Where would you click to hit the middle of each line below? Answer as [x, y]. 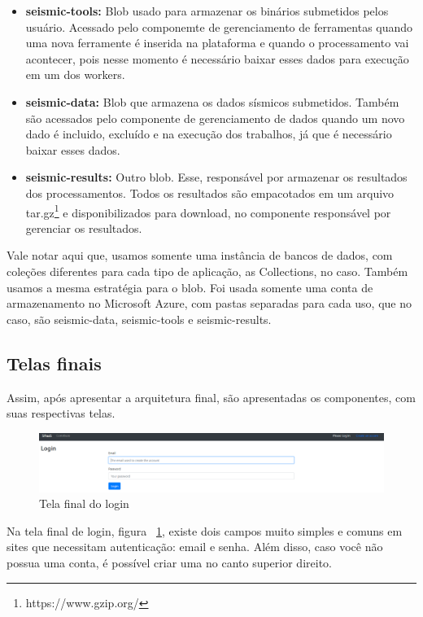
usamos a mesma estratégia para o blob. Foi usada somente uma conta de [190, 287]
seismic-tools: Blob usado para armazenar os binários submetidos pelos [207, 11]
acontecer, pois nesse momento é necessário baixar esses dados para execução [217, 58]
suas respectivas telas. [61, 413]
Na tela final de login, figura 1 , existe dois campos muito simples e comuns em [205, 530]
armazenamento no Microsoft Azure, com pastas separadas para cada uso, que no [209, 303]
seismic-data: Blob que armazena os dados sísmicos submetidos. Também [212, 101]
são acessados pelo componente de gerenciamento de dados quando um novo [215, 118]
